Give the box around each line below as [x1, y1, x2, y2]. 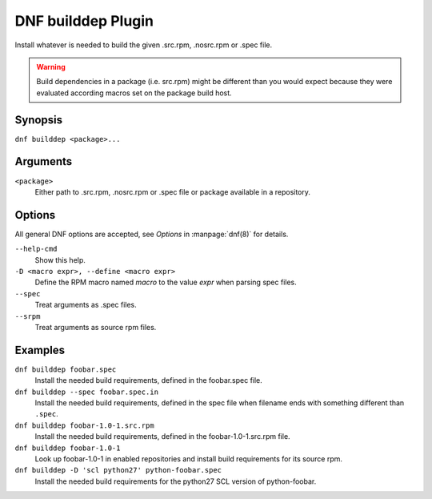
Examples [14, 343, 66, 356]
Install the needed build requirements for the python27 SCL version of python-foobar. [34, 477, 317, 486]
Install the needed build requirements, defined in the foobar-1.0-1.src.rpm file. [34, 432, 291, 441]
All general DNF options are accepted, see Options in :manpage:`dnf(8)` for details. [14, 229, 289, 239]
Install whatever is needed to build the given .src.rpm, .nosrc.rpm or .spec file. [14, 40, 272, 50]
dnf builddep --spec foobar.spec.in [14, 387, 159, 396]
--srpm [14, 312, 41, 320]
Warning [36, 62, 66, 71]
